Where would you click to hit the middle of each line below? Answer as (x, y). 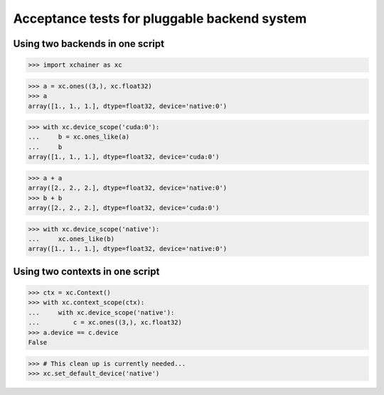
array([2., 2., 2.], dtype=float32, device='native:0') (128, 188)
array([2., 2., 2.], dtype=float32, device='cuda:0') (124, 208)
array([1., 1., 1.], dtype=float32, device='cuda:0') (124, 157)
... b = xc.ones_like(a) (79, 137)
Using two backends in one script (89, 44)
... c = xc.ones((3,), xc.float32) (105, 323)
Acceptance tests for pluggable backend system (160, 18)
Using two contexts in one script (86, 271)
